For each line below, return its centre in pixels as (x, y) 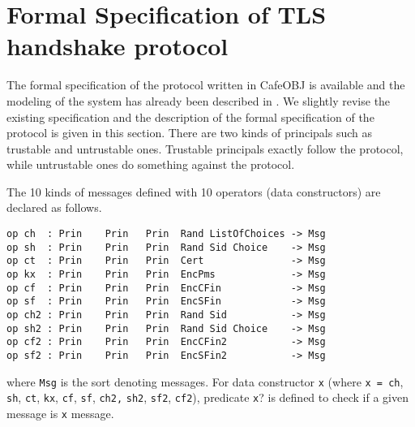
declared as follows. (54, 207)
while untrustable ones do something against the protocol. (151, 164)
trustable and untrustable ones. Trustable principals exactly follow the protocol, (205, 148)
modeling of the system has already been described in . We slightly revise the (199, 100)
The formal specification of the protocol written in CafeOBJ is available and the (206, 85)
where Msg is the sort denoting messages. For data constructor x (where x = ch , (205, 381)
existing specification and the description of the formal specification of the (190, 116)
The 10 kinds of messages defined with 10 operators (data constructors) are (194, 191)
